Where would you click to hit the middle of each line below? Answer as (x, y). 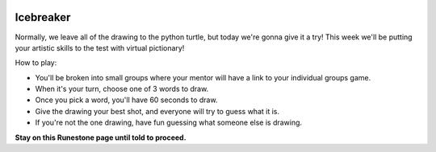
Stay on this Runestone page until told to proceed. (101, 138)
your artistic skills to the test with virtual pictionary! (100, 47)
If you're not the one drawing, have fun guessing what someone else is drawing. (169, 123)
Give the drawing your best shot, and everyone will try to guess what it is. (157, 111)
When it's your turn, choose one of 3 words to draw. (122, 89)
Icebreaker (43, 17)
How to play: (36, 63)
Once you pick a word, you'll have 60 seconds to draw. (126, 100)
